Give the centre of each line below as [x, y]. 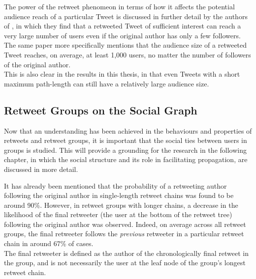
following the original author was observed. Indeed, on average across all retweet [125, 224]
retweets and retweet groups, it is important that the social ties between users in [126, 140]
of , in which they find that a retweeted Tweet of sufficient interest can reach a [123, 26]
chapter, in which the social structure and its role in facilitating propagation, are [126, 159]
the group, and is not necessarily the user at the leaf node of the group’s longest [125, 263]
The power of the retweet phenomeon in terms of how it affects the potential [119, 6]
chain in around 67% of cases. [49, 243]
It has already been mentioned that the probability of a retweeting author [115, 185]
